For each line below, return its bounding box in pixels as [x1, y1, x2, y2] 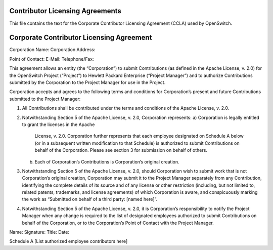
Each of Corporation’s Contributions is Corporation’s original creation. [34, 158, 179, 164]
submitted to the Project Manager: [9, 96, 81, 102]
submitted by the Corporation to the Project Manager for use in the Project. [9, 79, 166, 86]
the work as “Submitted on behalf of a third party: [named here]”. [22, 196, 158, 202]
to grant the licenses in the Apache [22, 121, 95, 128]
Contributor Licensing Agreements [9, 7, 121, 15]
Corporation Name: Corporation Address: [9, 47, 96, 53]
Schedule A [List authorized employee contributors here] [9, 238, 128, 244]
